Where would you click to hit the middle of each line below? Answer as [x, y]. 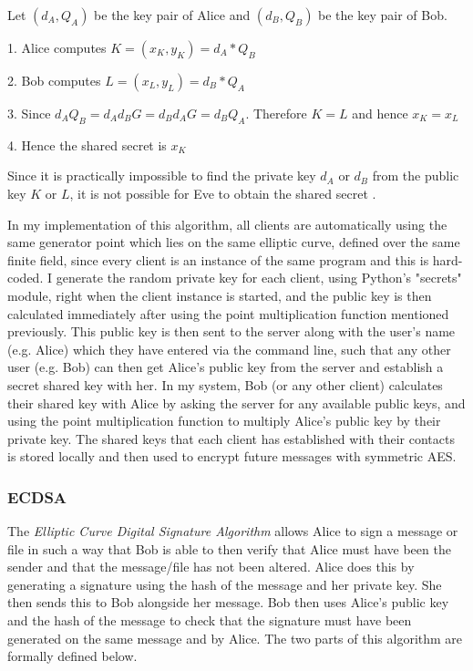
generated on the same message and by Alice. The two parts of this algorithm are [235, 638]
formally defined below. [72, 656]
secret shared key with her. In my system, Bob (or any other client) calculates [225, 384]
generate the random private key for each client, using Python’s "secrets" [259, 278]
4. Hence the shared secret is [87, 145]
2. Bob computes [54, 80]
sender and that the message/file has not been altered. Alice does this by [211, 567]
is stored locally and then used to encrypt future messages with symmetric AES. [232, 456]
